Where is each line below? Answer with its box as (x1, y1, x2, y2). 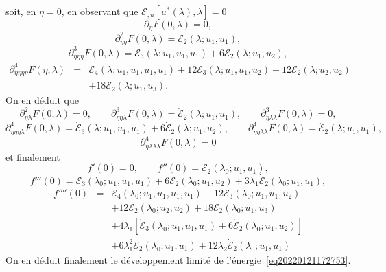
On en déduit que (5, 93, 79, 107)
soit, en (5, 4, 36, 18)
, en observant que (61, 4, 138, 18)
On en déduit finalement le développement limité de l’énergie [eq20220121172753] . (5, 252, 351, 267)
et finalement (5, 149, 60, 163)
